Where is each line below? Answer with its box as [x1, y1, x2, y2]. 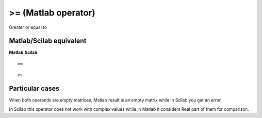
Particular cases [9, 84, 60, 93]
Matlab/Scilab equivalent [9, 37, 87, 45]
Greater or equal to [9, 24, 47, 30]
